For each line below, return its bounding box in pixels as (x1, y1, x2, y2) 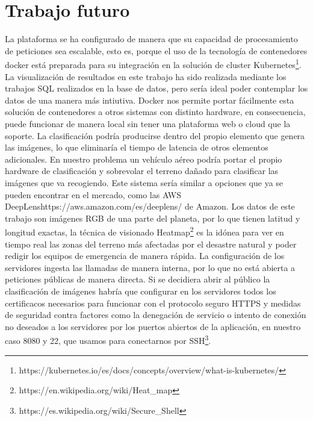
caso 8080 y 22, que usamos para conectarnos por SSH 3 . (5, 332, 211, 346)
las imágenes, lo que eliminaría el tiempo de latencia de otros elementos (5, 141, 268, 154)
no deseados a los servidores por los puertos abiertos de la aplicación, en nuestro (5, 320, 301, 332)
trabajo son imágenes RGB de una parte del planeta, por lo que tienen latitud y (5, 211, 300, 224)
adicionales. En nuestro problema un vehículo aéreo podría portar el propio (5, 152, 282, 165)
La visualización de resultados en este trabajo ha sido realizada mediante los (5, 70, 287, 83)
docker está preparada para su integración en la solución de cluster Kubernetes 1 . (5, 57, 302, 70)
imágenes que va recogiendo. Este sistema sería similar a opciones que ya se (5, 176, 284, 189)
